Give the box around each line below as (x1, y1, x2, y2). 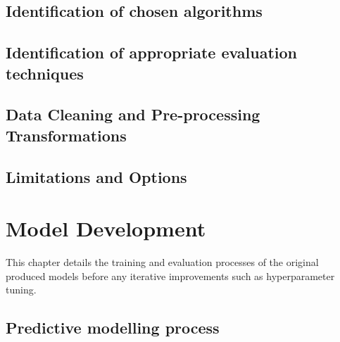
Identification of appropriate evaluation (6, 42, 298, 63)
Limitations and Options (6, 165, 187, 187)
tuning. (6, 282, 37, 297)
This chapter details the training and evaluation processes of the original (6, 255, 319, 270)
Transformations (6, 124, 127, 146)
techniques (6, 62, 84, 84)
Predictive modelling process (6, 317, 220, 338)
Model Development (6, 214, 206, 243)
